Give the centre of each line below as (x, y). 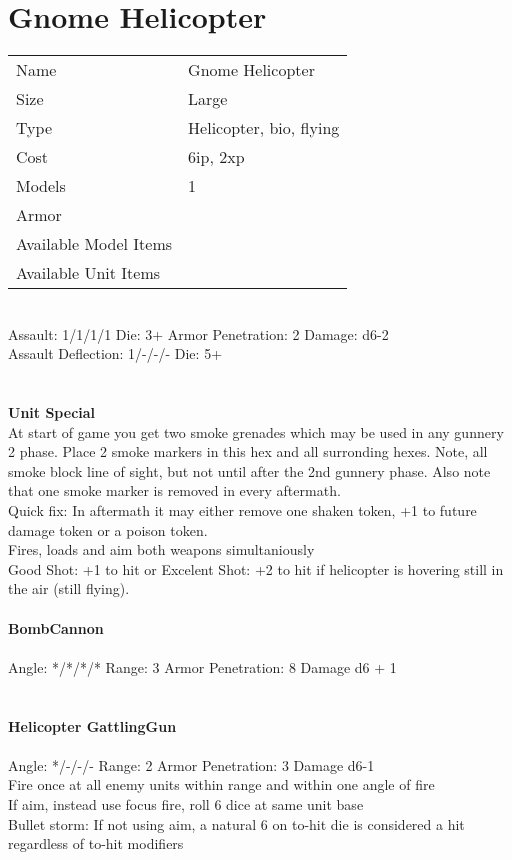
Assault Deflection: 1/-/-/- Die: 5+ (115, 353)
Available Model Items (94, 244)
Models (41, 186)
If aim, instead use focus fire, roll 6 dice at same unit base (186, 803)
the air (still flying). (69, 588)
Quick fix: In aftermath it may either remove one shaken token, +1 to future (242, 510)
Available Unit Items (88, 273)
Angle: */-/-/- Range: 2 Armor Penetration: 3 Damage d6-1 (191, 764)
